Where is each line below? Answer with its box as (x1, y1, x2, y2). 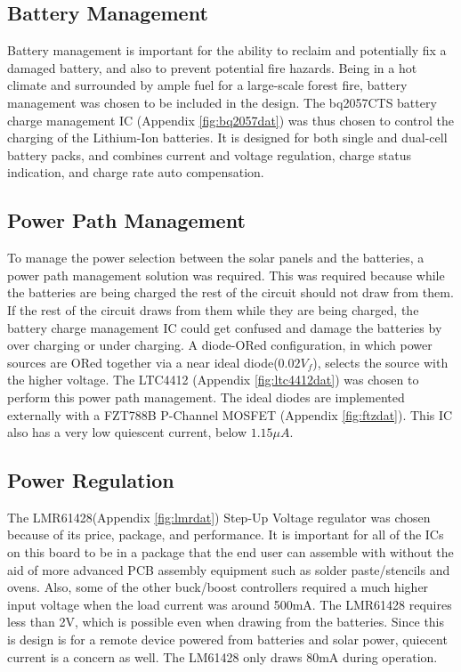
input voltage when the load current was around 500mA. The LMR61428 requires (7, 595, 452, 613)
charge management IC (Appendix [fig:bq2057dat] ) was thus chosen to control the (7, 110, 454, 129)
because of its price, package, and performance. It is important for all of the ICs (7, 525, 444, 544)
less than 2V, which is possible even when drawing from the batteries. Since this (7, 612, 445, 631)
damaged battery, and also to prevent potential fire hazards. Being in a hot (7, 58, 417, 77)
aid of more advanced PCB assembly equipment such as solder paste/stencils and (7, 560, 450, 579)
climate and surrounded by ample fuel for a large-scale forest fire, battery (7, 76, 408, 94)
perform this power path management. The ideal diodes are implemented (7, 387, 405, 406)
